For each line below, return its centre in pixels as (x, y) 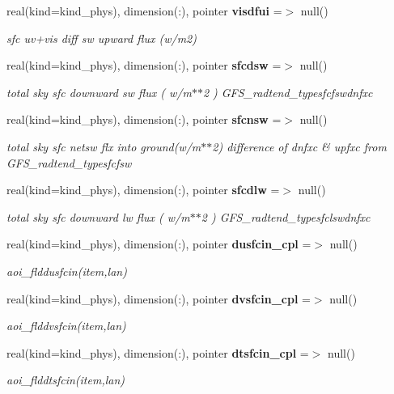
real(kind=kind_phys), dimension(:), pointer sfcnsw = (144, 119)
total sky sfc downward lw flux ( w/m (98, 216)
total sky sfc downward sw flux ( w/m (99, 92)
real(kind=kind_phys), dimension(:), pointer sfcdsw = (144, 65)
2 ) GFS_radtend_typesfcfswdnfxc (288, 92)
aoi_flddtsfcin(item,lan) (66, 380)
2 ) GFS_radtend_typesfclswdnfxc (286, 216)
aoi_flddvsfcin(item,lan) (66, 326)
